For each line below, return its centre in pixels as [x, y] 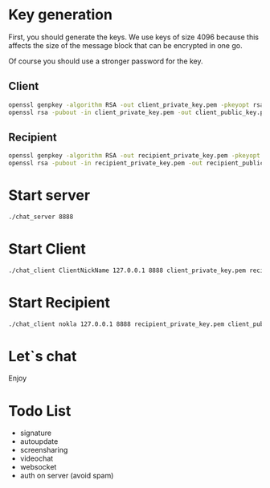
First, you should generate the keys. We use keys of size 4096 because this [134, 37]
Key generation [60, 15]
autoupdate [39, 441]
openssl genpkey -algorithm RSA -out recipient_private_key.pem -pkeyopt [135, 156]
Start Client [47, 249]
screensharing [44, 450]
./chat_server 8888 [41, 217]
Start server [49, 195]
